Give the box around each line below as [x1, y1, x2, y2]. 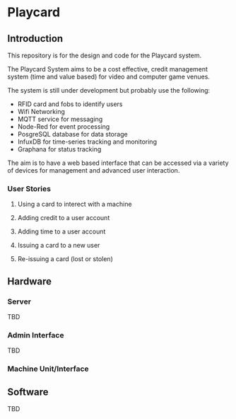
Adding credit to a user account [17, 214, 110, 222]
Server [7, 297, 32, 306]
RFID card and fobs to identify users [17, 100, 123, 108]
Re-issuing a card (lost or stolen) [17, 255, 113, 263]
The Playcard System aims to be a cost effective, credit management [7, 65, 208, 73]
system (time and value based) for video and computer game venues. [7, 72, 211, 81]
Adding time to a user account [17, 227, 106, 236]
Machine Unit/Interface [7, 364, 90, 374]
